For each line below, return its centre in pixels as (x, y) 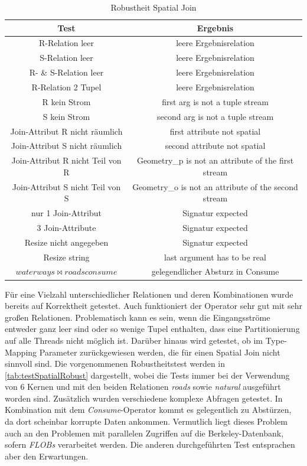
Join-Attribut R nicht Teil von (66, 160)
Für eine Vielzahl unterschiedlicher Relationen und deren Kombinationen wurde (149, 294)
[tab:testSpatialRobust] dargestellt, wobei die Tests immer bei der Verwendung (147, 375)
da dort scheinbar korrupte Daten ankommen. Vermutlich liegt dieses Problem (146, 421)
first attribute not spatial (215, 131)
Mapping (21, 352)
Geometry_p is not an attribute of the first (215, 160)
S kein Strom (66, 116)
